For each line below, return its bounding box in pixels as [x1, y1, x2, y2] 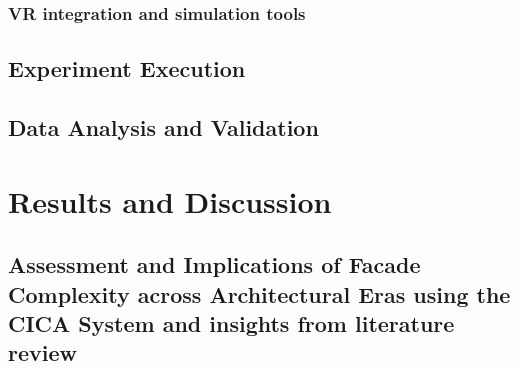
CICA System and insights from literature [8, 307, 455, 338]
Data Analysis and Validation [8, 112, 319, 143]
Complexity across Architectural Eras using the [8, 278, 511, 309]
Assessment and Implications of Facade [8, 249, 421, 280]
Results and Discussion [8, 180, 332, 221]
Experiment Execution [8, 53, 246, 84]
